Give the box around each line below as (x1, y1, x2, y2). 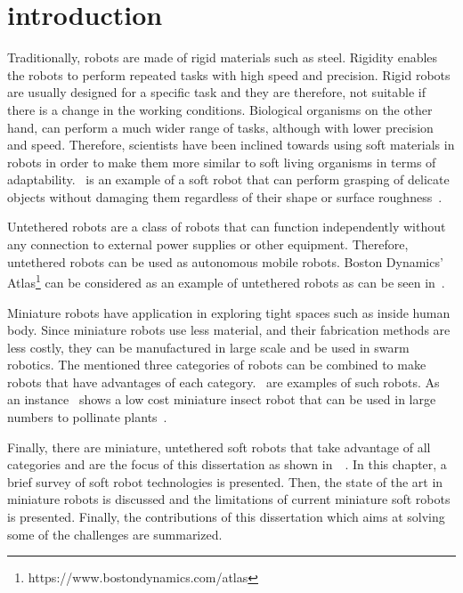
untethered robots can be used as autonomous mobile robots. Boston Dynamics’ (7, 252, 443, 271)
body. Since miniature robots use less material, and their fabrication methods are (7, 321, 451, 339)
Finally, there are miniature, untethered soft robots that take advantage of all (7, 437, 431, 456)
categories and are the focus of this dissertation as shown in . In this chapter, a (7, 455, 447, 474)
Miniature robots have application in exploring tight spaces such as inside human (7, 303, 451, 321)
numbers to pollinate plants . (7, 408, 167, 426)
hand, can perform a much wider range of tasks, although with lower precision (7, 118, 434, 136)
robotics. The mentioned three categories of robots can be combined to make (7, 355, 426, 374)
